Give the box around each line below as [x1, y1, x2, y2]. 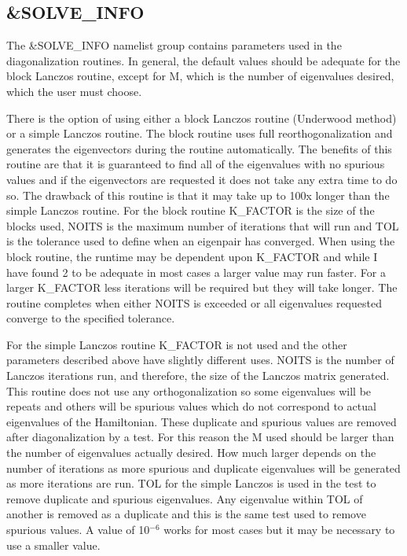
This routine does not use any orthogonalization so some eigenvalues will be [6, 382, 372, 399]
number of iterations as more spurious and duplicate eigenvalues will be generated [6, 459, 401, 476]
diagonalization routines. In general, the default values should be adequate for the [6, 52, 401, 68]
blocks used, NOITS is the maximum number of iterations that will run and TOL [6, 217, 399, 234]
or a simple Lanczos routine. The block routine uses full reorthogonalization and [6, 125, 393, 142]
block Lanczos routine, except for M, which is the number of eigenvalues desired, [6, 68, 394, 84]
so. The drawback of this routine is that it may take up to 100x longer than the [6, 186, 390, 203]
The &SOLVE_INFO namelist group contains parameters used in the [6, 37, 342, 53]
